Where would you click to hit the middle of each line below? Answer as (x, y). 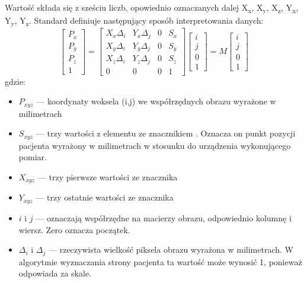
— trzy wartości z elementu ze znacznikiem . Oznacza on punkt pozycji (166, 133)
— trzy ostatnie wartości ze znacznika (105, 197)
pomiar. (33, 157)
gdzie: (15, 81)
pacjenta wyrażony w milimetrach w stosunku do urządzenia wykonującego (155, 145)
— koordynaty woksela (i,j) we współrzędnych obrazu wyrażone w (156, 101)
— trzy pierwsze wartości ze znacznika (108, 177)
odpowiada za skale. (55, 273)
